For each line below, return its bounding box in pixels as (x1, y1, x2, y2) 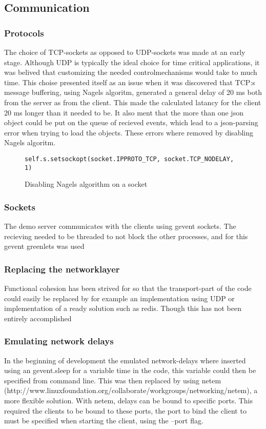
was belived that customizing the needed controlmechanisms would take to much (4, 67, 257, 77)
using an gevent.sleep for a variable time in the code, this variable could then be (4, 365, 256, 376)
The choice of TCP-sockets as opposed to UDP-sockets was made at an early (4, 47, 245, 57)
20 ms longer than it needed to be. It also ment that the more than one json (4, 107, 243, 118)
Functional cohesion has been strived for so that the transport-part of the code (4, 283, 252, 294)
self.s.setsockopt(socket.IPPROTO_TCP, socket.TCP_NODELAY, (25, 155, 234, 163)
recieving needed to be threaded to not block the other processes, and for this (4, 230, 248, 241)
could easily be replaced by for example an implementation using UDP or (4, 292, 235, 303)
